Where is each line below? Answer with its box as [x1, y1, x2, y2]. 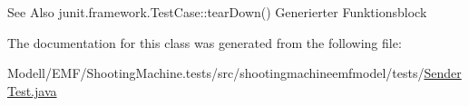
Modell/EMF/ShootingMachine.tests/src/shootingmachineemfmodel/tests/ [7, 63, 425, 82]
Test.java [7, 81, 57, 100]
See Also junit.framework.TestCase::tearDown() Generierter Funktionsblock [7, 3, 427, 21]
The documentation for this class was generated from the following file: [7, 33, 402, 52]
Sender [424, 63, 462, 82]
